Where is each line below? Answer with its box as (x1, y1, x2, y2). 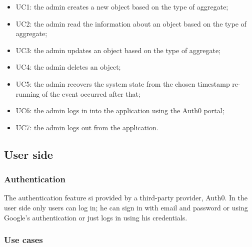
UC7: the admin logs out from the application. (15, 122, 158, 132)
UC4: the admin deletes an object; (15, 62, 121, 72)
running (15, 88, 40, 99)
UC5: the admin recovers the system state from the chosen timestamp (15, 78, 230, 89)
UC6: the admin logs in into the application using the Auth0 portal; (15, 105, 224, 116)
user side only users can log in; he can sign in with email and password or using (4, 202, 248, 212)
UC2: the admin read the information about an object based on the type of (15, 18, 246, 29)
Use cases (4, 233, 43, 246)
